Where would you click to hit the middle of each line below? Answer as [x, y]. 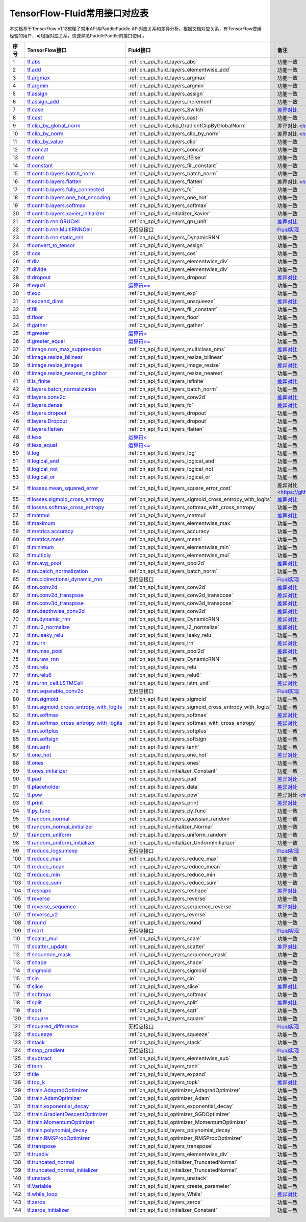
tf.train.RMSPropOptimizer [59, 1138]
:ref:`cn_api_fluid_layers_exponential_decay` [181, 1106]
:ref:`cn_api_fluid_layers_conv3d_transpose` [181, 603]
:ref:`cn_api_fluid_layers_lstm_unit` [169, 683]
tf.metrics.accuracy [50, 532]
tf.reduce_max [44, 859]
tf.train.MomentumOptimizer [61, 1122]
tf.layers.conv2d [47, 397]
